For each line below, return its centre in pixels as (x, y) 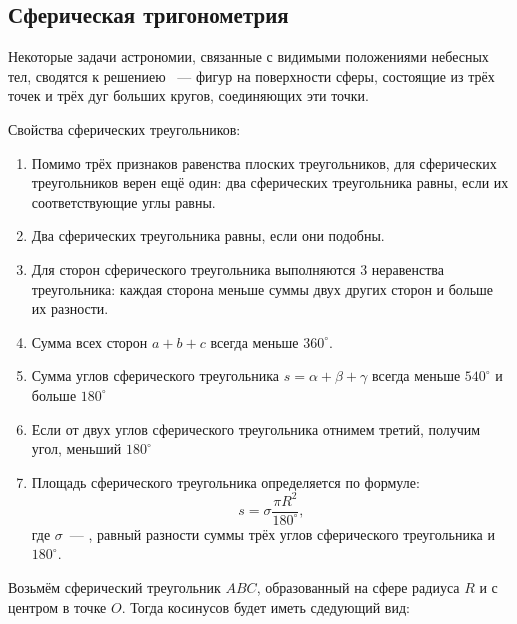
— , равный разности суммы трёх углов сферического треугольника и (282, 533)
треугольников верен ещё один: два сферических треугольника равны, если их (270, 182)
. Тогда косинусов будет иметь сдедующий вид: (265, 606)
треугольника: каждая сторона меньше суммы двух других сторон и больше (262, 288)
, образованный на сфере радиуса (358, 587)
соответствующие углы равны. (123, 201)
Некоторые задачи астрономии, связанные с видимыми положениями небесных (248, 56)
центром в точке (57, 606)
